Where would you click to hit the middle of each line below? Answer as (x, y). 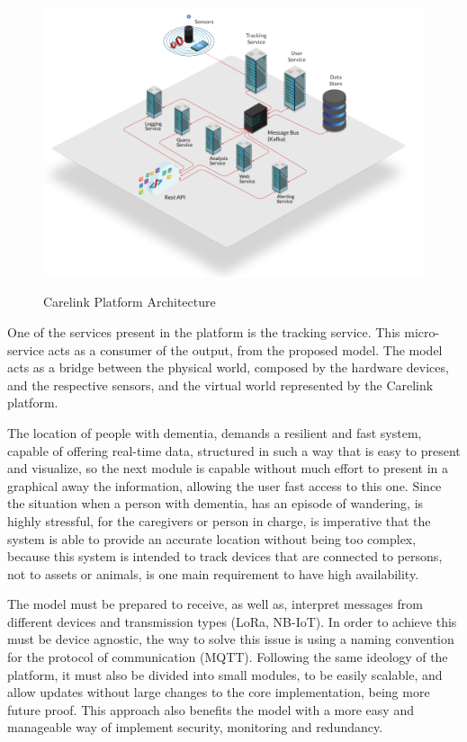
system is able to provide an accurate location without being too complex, (212, 538)
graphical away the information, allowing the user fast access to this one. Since (225, 485)
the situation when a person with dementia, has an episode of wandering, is (216, 503)
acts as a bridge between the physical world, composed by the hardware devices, (228, 367)
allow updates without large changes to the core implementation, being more (219, 692)
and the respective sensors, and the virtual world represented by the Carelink (220, 384)
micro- (422, 331)
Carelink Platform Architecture (130, 302)
